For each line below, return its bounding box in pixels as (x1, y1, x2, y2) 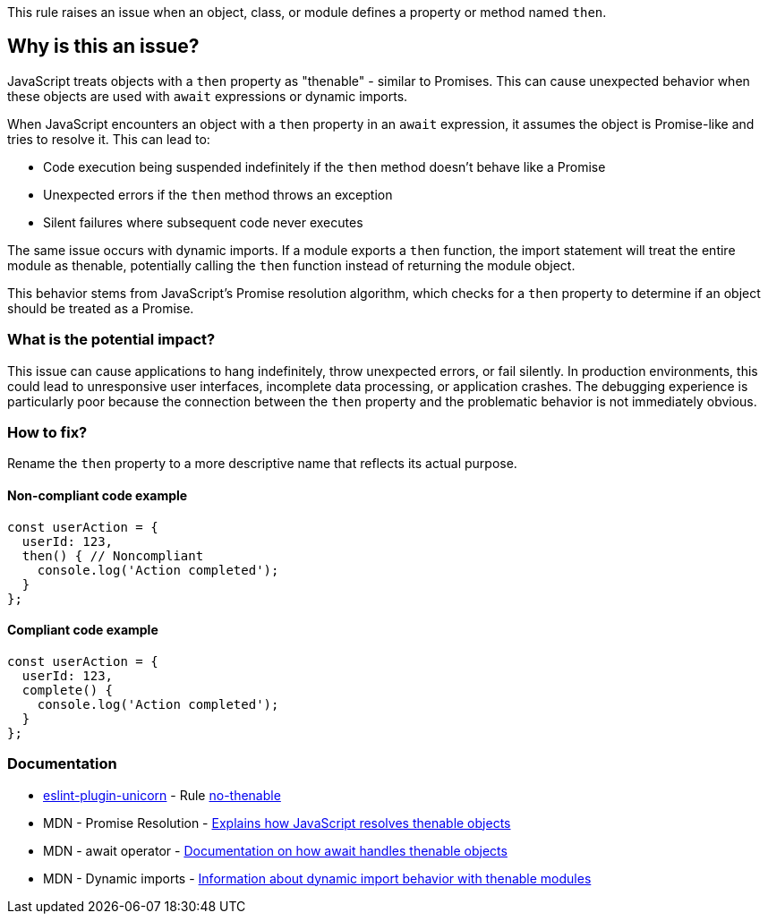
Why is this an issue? (7, 35, 200, 58)
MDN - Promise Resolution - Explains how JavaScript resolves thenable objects (43, 814, 511, 831)
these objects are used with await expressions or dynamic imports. (7, 88, 408, 104)
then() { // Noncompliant (21, 548, 204, 563)
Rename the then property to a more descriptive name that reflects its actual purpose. (7, 456, 517, 472)
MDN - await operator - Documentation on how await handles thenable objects (43, 842, 508, 858)
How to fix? (7, 422, 88, 441)
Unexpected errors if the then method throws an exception (43, 186, 393, 202)
